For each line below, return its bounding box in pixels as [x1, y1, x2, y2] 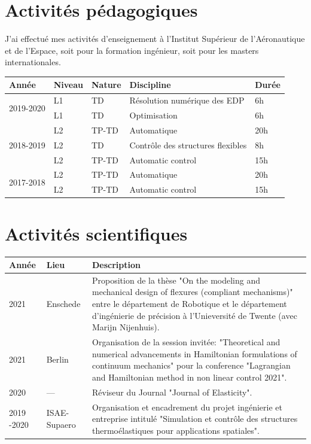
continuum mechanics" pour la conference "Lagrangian [92, 359, 291, 372]
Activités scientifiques [5, 221, 188, 245]
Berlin [46, 353, 69, 366]
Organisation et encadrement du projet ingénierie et [92, 400, 282, 413]
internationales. [5, 56, 61, 68]
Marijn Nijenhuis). [92, 321, 160, 333]
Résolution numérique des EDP [129, 94, 245, 107]
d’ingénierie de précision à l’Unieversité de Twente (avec [92, 309, 297, 321]
